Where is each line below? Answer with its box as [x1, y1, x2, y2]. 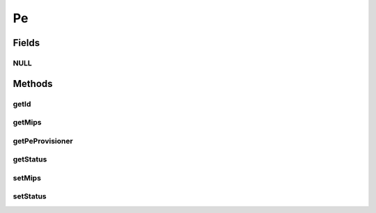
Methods [13, 77, 53, 90]
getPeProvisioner [13, 136, 73, 145]
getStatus [13, 155, 47, 164]
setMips [13, 173, 42, 182]
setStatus [13, 191, 47, 201]
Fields [13, 37, 40, 49]
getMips [13, 118, 42, 127]
